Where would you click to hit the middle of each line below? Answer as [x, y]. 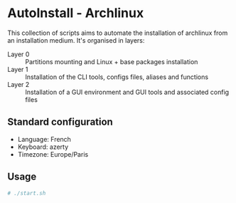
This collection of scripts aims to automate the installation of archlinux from [118, 33]
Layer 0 [18, 54]
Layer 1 [18, 69]
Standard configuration [60, 122]
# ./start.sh [27, 193]
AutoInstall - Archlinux [76, 13]
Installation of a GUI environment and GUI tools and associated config [127, 92]
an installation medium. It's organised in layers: [76, 40]
